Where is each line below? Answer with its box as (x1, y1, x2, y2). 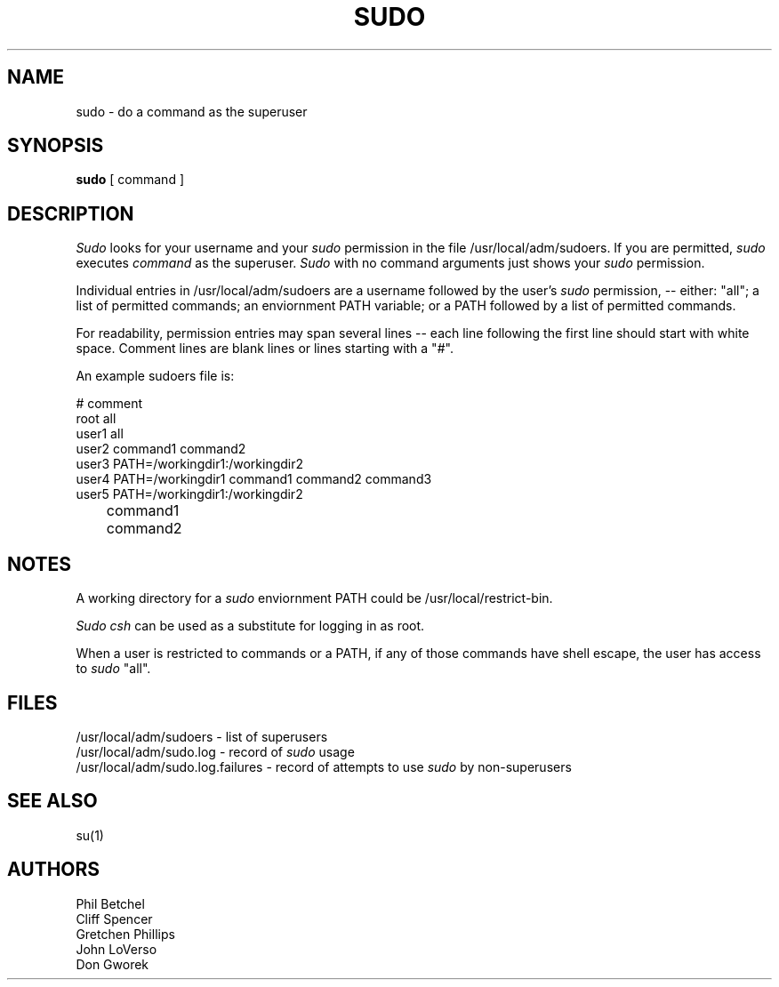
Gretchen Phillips (76, 926, 175, 942)
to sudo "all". (76, 661, 151, 677)
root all (76, 411, 116, 427)
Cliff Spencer (76, 911, 153, 927)
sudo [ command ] (76, 172, 185, 188)
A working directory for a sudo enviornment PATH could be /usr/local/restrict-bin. (76, 590, 553, 606)
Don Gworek (76, 956, 149, 972)
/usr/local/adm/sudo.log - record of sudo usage (76, 743, 355, 759)
